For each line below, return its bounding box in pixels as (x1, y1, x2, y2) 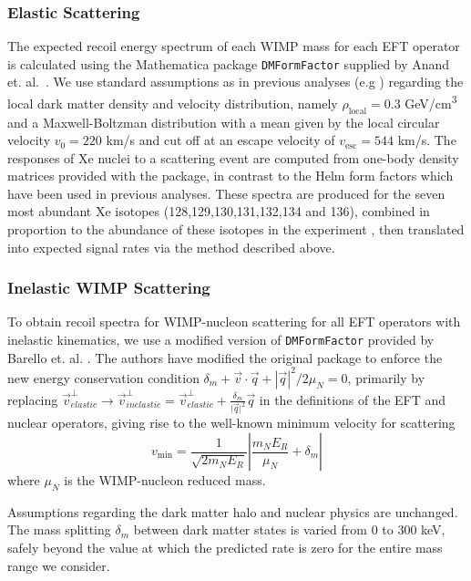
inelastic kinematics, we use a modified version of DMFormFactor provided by (7, 330, 435, 349)
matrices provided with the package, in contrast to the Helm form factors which (7, 166, 454, 185)
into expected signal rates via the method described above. (7, 237, 335, 256)
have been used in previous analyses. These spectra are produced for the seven (7, 183, 445, 202)
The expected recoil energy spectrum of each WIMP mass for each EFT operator (7, 36, 460, 56)
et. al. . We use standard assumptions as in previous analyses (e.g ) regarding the (7, 72, 464, 91)
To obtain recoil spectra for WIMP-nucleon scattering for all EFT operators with (7, 312, 461, 331)
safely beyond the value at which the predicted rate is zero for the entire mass (7, 538, 443, 556)
